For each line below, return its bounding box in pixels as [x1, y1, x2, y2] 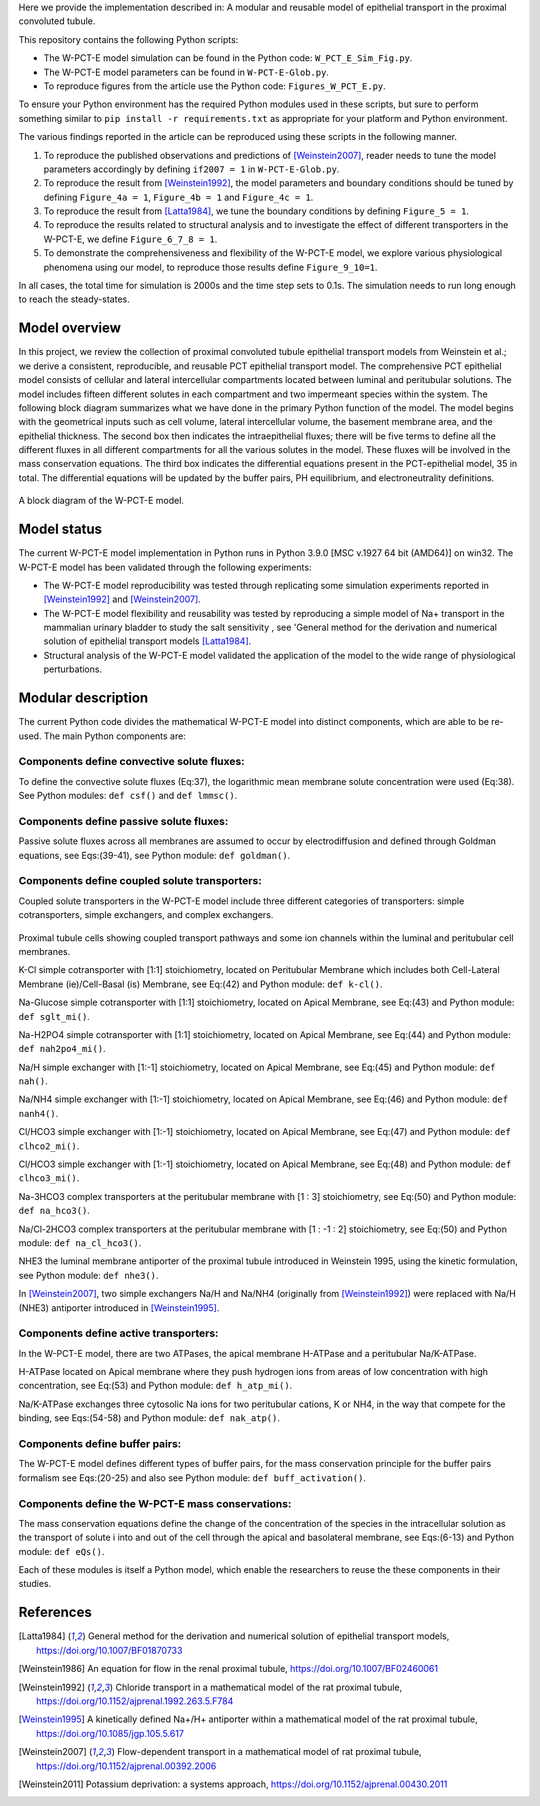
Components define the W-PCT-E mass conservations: [18, 1496, 292, 1510]
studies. [18, 1578, 52, 1590]
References [18, 1604, 92, 1621]
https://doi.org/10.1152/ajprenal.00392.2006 [36, 1760, 217, 1772]
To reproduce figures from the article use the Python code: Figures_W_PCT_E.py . [43, 80, 387, 92]
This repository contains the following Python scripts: [18, 33, 239, 45]
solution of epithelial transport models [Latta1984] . [43, 635, 252, 647]
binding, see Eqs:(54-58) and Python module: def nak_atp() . [18, 1412, 280, 1424]
